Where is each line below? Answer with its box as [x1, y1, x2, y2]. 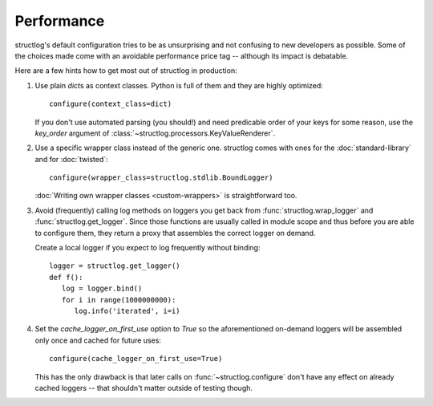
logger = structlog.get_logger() [49, 262, 180, 270]
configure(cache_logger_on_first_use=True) [49, 354, 223, 363]
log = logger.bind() [61, 284, 143, 293]
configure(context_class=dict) [49, 99, 172, 108]
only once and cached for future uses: [34, 335, 162, 345]
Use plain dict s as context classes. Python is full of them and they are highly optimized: [34, 80, 324, 90]
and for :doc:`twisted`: [34, 154, 108, 164]
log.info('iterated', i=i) [74, 306, 180, 315]
